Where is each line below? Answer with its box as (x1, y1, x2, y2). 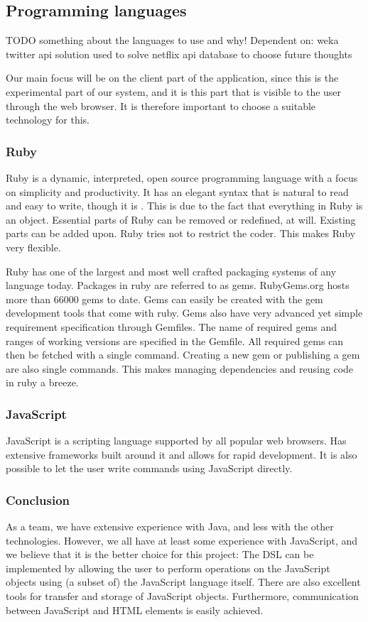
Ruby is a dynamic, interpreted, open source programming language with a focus (6, 170, 358, 185)
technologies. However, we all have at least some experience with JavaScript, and (6, 533, 358, 547)
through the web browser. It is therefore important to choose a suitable (6, 98, 316, 113)
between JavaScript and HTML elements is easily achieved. (6, 602, 264, 617)
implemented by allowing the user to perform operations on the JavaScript (6, 560, 330, 575)
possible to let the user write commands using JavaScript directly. (6, 461, 293, 476)
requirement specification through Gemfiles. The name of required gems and (6, 319, 337, 334)
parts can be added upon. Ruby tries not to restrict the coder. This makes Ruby (6, 226, 356, 241)
